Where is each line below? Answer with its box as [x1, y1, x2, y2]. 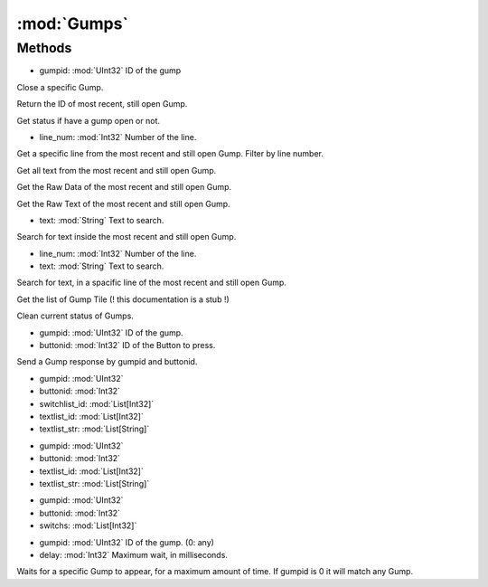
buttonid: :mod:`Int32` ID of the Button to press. [39, 340, 216, 351]
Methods [16, 40, 72, 56]
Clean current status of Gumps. [16, 310, 135, 321]
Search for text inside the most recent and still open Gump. [16, 232, 237, 242]
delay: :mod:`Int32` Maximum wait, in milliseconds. [39, 549, 228, 560]
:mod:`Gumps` [16, 14, 128, 33]
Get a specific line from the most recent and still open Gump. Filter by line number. [16, 148, 324, 159]
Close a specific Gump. [16, 81, 104, 92]
